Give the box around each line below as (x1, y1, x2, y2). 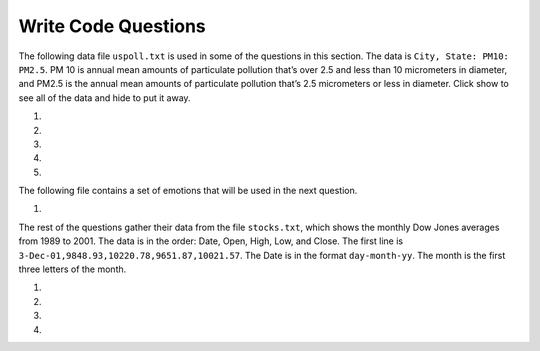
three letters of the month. (18, 263, 127, 275)
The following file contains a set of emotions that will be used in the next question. (18, 185, 358, 197)
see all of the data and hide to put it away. (18, 91, 191, 104)
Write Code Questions (18, 15, 207, 37)
